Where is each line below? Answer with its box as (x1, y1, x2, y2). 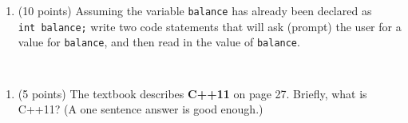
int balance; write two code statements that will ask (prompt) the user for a (18, 18, 402, 34)
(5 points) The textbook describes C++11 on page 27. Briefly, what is (18, 85, 367, 101)
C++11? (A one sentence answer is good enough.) (18, 101, 263, 117)
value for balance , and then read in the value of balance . (18, 34, 300, 50)
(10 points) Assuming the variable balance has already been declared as (18, 2, 372, 18)
